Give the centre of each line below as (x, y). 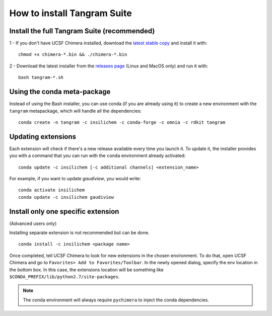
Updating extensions (43, 137)
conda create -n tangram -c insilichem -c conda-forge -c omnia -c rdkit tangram (122, 122)
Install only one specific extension (64, 211)
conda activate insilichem (52, 190)
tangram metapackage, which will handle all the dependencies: (76, 111)
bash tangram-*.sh (41, 77)
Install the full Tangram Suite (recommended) (82, 31)
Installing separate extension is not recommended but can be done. (79, 233)
